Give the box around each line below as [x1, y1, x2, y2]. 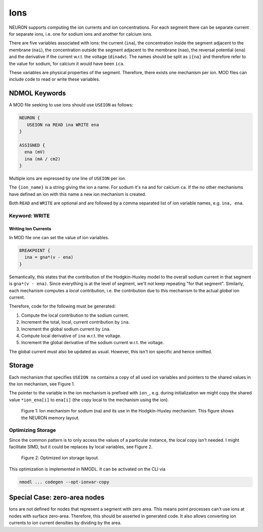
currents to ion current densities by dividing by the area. [9, 520, 122, 526]
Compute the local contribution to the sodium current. [21, 312, 129, 318]
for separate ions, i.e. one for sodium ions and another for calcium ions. [9, 31, 153, 37]
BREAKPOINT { [19, 248, 51, 253]
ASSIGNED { [19, 142, 45, 148]
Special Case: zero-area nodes [9, 493, 105, 502]
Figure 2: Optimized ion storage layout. [21, 455, 99, 461]
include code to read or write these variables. [9, 76, 100, 82]
